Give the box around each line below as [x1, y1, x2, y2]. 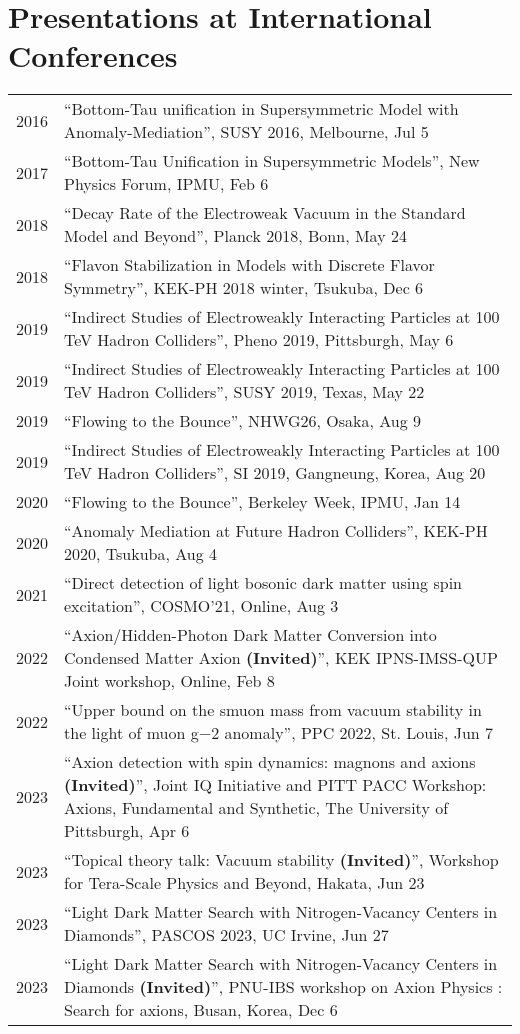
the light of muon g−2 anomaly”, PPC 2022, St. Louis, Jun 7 [64, 721, 494, 745]
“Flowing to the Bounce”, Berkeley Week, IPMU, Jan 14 [64, 490, 461, 514]
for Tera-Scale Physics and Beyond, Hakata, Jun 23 [64, 871, 425, 895]
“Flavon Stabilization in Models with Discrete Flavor [64, 253, 435, 277]
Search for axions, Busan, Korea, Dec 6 [64, 998, 338, 1022]
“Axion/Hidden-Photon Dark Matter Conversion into [64, 623, 437, 647]
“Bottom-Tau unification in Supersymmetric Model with [64, 97, 459, 121]
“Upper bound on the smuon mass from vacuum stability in [64, 698, 482, 722]
